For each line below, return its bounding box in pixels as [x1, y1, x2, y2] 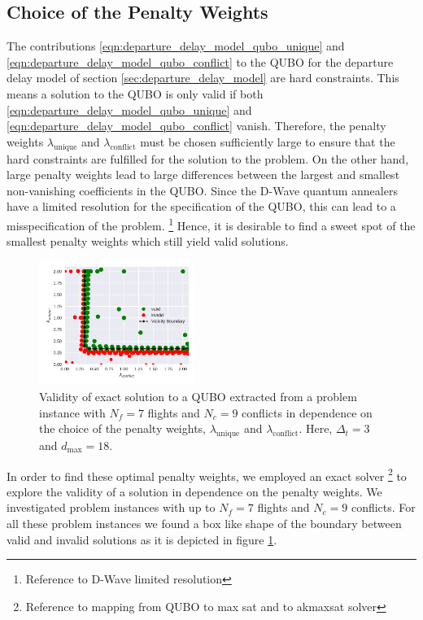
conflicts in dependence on [242, 404, 373, 421]
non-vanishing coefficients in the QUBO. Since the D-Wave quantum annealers [7, 181, 398, 199]
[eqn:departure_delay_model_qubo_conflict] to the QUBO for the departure [7, 53, 394, 70]
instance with [39, 404, 106, 421]
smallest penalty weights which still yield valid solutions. [7, 233, 289, 250]
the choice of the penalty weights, [39, 420, 207, 437]
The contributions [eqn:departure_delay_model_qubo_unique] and [7, 37, 345, 55]
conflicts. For [351, 499, 416, 516]
